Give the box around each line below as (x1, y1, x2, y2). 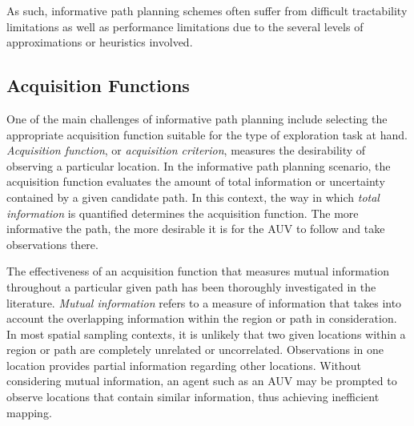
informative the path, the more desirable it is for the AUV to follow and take (6, 220, 385, 237)
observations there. (6, 235, 98, 252)
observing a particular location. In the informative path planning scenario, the (6, 157, 391, 174)
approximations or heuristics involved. (6, 34, 193, 50)
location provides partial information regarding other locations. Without (6, 356, 362, 373)
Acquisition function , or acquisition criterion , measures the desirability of (6, 142, 366, 159)
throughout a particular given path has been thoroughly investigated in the (6, 278, 376, 295)
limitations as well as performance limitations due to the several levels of (6, 18, 364, 34)
